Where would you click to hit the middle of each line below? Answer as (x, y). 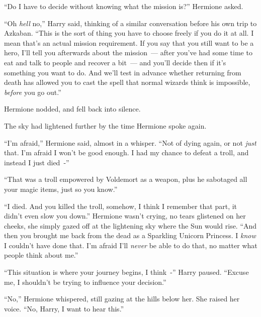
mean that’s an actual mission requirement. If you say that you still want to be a (129, 42)
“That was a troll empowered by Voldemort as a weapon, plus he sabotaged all (126, 179)
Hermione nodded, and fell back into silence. (72, 109)
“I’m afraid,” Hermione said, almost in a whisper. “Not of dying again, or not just (130, 142)
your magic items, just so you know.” (61, 189)
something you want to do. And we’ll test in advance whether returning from (123, 72)
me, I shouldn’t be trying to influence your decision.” (85, 282)
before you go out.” (33, 92)
